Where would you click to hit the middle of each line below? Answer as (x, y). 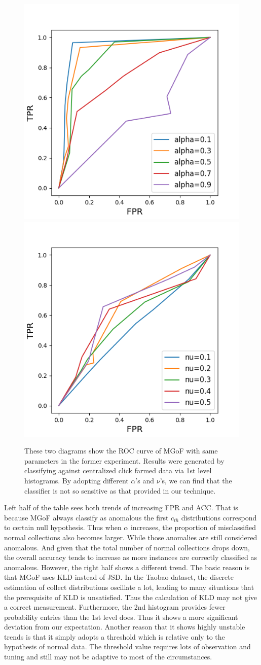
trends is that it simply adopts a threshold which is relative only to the (115, 636)
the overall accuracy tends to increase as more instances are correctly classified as (130, 557)
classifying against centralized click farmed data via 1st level (118, 470)
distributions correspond (219, 517)
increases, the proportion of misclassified (193, 527)
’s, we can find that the (196, 480)
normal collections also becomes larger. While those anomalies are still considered (131, 537)
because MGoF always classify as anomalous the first (86, 517)
